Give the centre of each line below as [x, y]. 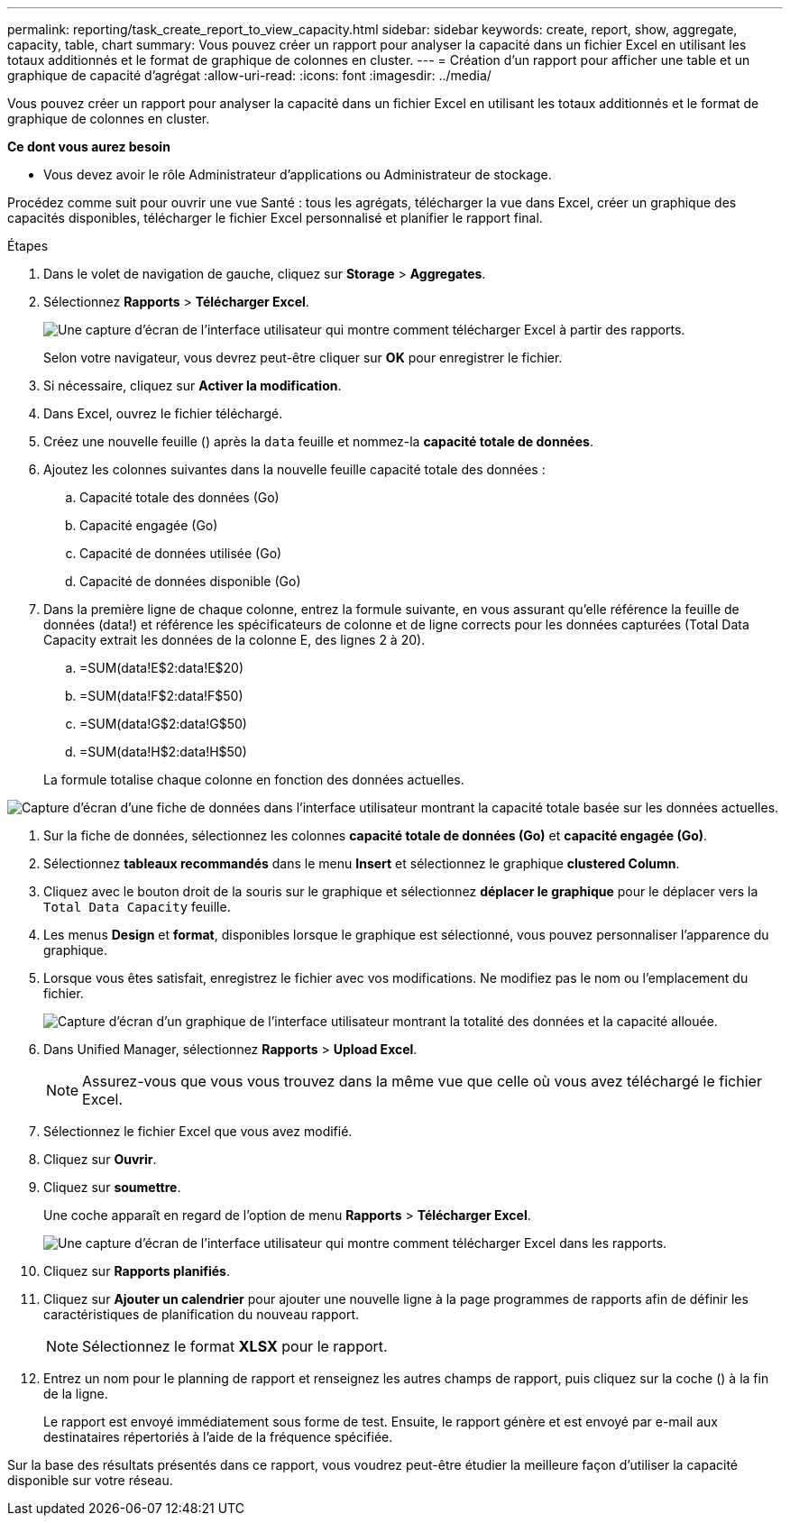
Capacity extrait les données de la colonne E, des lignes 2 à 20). [234, 640]
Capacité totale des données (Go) [179, 497]
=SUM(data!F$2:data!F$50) [161, 696]
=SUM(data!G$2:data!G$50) [163, 724]
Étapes [28, 246]
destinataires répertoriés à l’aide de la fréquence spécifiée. [218, 1437]
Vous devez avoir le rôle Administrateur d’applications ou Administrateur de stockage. [298, 174]
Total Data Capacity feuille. [137, 907]
